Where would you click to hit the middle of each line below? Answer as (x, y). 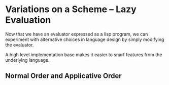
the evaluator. (20, 45)
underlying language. (27, 60)
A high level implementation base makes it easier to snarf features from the (84, 55)
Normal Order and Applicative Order (63, 76)
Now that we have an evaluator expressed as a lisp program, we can (77, 34)
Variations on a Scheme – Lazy (71, 9)
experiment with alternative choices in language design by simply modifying (85, 39)
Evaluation (28, 20)
